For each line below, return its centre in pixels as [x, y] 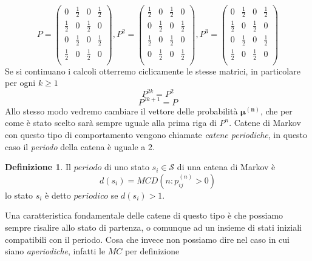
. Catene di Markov [265, 123]
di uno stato [127, 167]
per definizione [152, 251]
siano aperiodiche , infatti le [55, 251]
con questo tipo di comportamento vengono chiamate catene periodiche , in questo [156, 134]
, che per [276, 111]
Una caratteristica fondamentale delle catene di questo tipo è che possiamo [144, 215]
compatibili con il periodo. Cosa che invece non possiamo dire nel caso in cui [147, 239]
